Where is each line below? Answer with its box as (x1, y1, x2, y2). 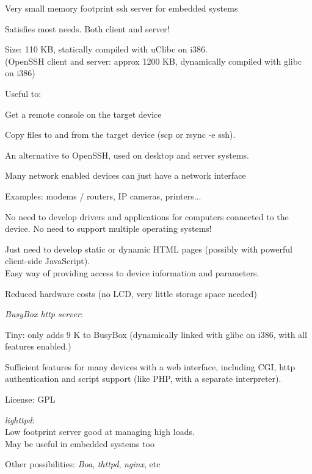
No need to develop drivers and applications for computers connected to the (5, 210, 289, 223)
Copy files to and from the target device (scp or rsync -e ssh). (5, 128, 236, 141)
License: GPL (5, 393, 56, 406)
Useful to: (5, 87, 42, 99)
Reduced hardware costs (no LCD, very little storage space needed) (5, 287, 257, 300)
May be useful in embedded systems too (5, 437, 154, 450)
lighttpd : (5, 413, 35, 426)
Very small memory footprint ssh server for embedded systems (5, 2, 238, 14)
